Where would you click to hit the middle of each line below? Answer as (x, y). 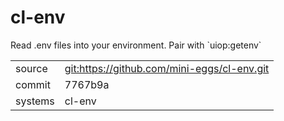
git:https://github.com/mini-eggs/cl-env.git (167, 68)
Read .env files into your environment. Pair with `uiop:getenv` (136, 45)
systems (35, 101)
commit (33, 84)
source (31, 68)
